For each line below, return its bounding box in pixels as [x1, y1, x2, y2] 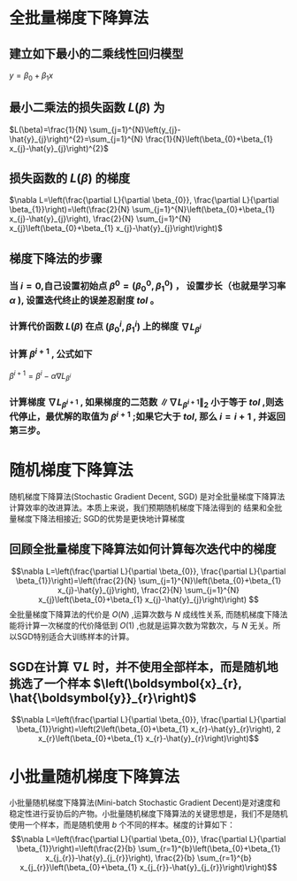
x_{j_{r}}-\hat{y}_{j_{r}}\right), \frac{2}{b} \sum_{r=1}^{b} [45, 853, 252, 863]
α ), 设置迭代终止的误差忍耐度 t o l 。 [9, 294, 159, 306]
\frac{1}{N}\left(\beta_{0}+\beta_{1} [145, 134, 274, 144]
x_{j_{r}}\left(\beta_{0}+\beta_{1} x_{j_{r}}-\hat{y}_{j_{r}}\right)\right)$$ [19, 862, 278, 873]
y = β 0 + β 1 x [9, 70, 54, 82]
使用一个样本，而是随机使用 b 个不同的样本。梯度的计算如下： [9, 820, 236, 831]
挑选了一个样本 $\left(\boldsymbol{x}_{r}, [9, 676, 242, 692]
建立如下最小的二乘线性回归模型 [9, 46, 184, 61]
